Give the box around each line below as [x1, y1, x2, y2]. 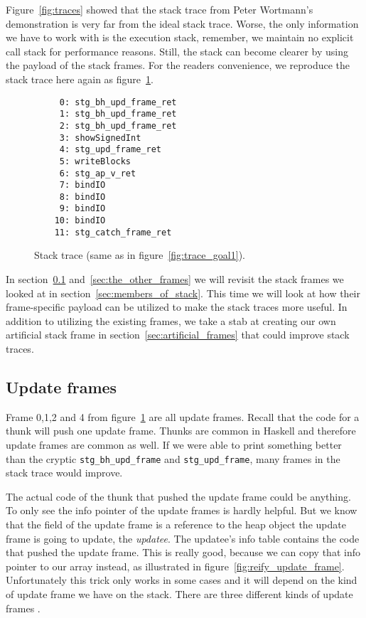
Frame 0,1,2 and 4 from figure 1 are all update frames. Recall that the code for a [6, 409, 360, 424]
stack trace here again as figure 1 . [6, 71, 154, 86]
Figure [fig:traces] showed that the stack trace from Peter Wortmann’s [6, 2, 313, 16]
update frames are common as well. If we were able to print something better [6, 437, 342, 452]
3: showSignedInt [59, 132, 141, 143]
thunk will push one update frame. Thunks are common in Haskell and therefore [6, 423, 356, 438]
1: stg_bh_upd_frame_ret [59, 109, 177, 119]
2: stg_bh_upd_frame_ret [59, 120, 177, 131]
